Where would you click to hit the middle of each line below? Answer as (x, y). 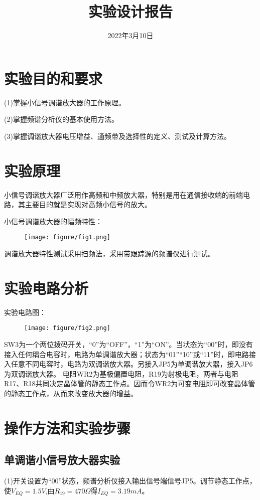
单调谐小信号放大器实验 (62, 460)
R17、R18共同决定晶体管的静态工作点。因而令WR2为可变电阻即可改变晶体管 (130, 383)
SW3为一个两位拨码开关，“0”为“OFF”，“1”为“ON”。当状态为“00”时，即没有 (128, 344)
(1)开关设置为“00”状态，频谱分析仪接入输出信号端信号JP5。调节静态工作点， (130, 481)
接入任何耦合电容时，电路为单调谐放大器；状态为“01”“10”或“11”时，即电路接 (130, 354)
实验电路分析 (46, 288)
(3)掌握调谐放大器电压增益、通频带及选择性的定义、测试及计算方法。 (117, 136)
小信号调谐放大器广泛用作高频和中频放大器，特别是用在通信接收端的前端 (123, 194)
